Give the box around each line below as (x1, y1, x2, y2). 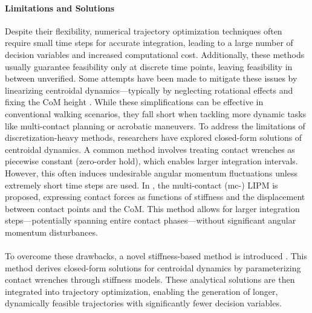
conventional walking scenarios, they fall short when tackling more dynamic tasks (5, 107, 307, 120)
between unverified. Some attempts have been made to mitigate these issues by (5, 72, 297, 85)
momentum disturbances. (5, 225, 98, 238)
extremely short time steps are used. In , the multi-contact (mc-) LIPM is (5, 178, 278, 191)
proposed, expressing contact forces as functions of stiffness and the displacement (5, 190, 305, 203)
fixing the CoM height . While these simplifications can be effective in (5, 95, 264, 108)
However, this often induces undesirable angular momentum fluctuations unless (5, 166, 297, 179)
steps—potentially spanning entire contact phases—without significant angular (5, 214, 296, 227)
